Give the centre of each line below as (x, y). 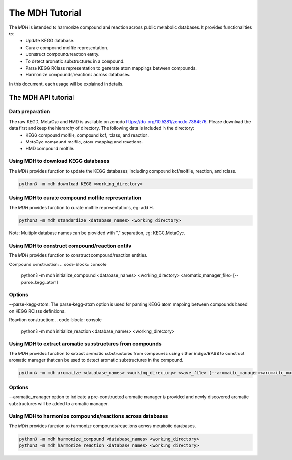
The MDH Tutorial (45, 13)
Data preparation (29, 112)
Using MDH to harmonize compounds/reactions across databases (89, 416)
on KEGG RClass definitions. (37, 311)
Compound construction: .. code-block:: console (58, 264)
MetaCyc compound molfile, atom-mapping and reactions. (84, 142)
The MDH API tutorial (42, 97)
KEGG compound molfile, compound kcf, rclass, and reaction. (87, 135)
